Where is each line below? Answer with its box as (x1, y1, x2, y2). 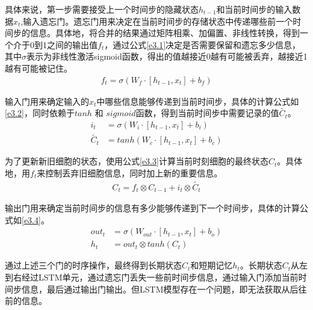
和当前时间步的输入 (216, 3, 293, 15)
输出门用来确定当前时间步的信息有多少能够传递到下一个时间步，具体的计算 (5, 202, 300, 214)
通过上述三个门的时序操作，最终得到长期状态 (5, 259, 182, 271)
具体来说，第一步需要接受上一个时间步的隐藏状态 (5, 3, 199, 15)
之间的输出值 (46, 38, 98, 51)
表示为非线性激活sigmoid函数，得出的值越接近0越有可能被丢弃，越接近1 (26, 50, 308, 63)
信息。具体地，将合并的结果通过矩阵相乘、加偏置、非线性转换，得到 (29, 26, 300, 39)
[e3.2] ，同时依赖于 (5, 107, 75, 119)
